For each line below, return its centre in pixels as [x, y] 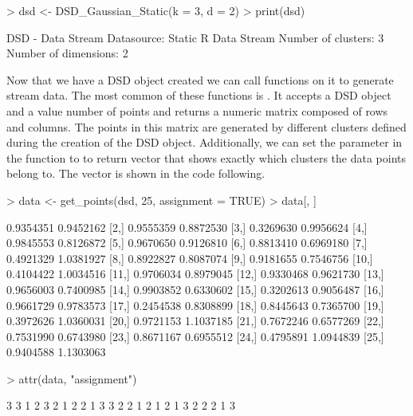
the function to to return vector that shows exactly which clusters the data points [206, 157]
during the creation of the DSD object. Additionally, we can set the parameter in [205, 142]
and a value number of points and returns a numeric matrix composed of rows [197, 110]
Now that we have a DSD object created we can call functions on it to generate [200, 79]
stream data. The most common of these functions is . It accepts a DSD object [199, 95]
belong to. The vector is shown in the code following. [136, 173]
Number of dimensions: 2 [67, 53]
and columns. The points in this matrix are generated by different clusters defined [206, 126]
